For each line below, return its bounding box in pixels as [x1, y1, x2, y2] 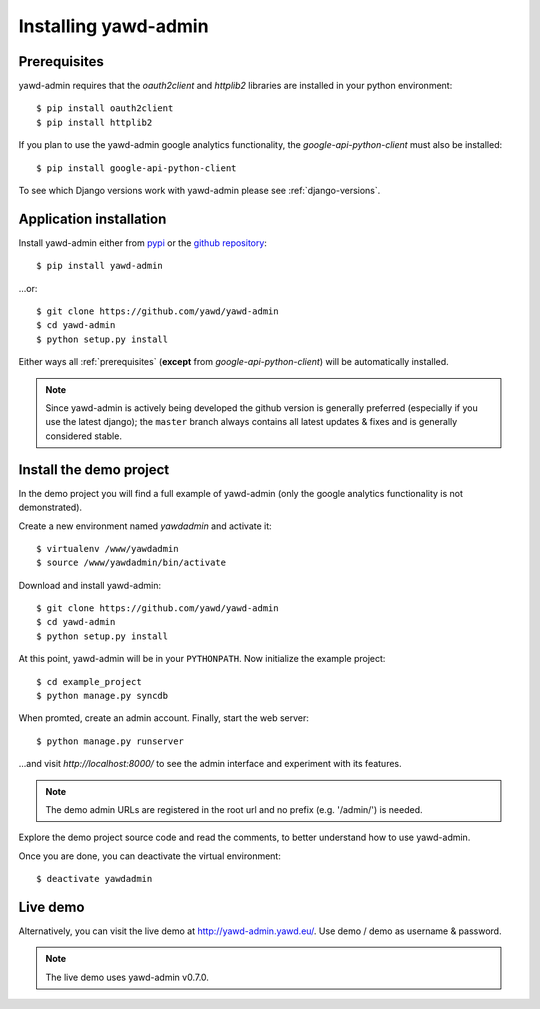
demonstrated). [18, 501, 83, 514]
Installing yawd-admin [18, 15, 209, 37]
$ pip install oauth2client [36, 103, 174, 114]
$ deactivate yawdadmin [36, 873, 153, 885]
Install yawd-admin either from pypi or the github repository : [18, 236, 267, 249]
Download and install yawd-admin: [18, 579, 162, 591]
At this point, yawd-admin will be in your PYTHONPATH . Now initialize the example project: [18, 653, 386, 665]
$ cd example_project [36, 676, 142, 687]
